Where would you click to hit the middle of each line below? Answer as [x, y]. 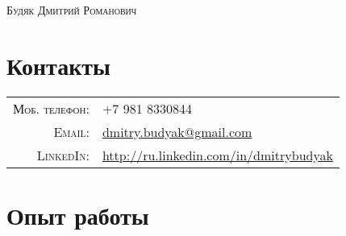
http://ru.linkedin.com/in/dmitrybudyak [217, 155]
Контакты [58, 65]
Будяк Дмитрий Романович [72, 10]
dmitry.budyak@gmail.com [177, 131]
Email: [71, 131]
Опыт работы [78, 215]
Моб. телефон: [51, 108]
